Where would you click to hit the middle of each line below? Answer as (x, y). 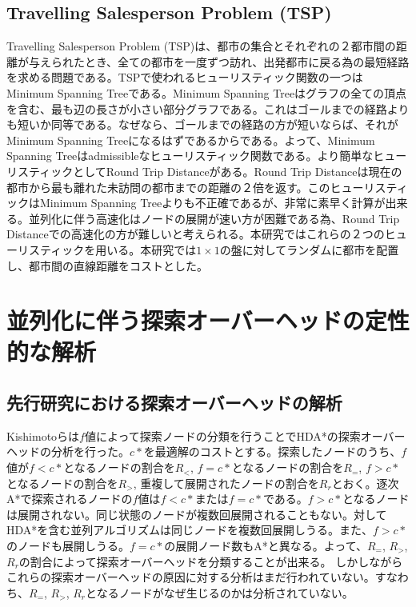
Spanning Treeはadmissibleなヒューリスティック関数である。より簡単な (190, 156)
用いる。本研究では (146, 249)
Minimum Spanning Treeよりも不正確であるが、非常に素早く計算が (212, 203)
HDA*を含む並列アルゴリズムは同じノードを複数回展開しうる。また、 (190, 530)
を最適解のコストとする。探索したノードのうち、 (272, 451)
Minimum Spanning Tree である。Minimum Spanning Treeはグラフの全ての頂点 (207, 92)
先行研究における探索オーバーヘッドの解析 (174, 403)
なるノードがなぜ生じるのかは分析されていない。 (225, 592)
